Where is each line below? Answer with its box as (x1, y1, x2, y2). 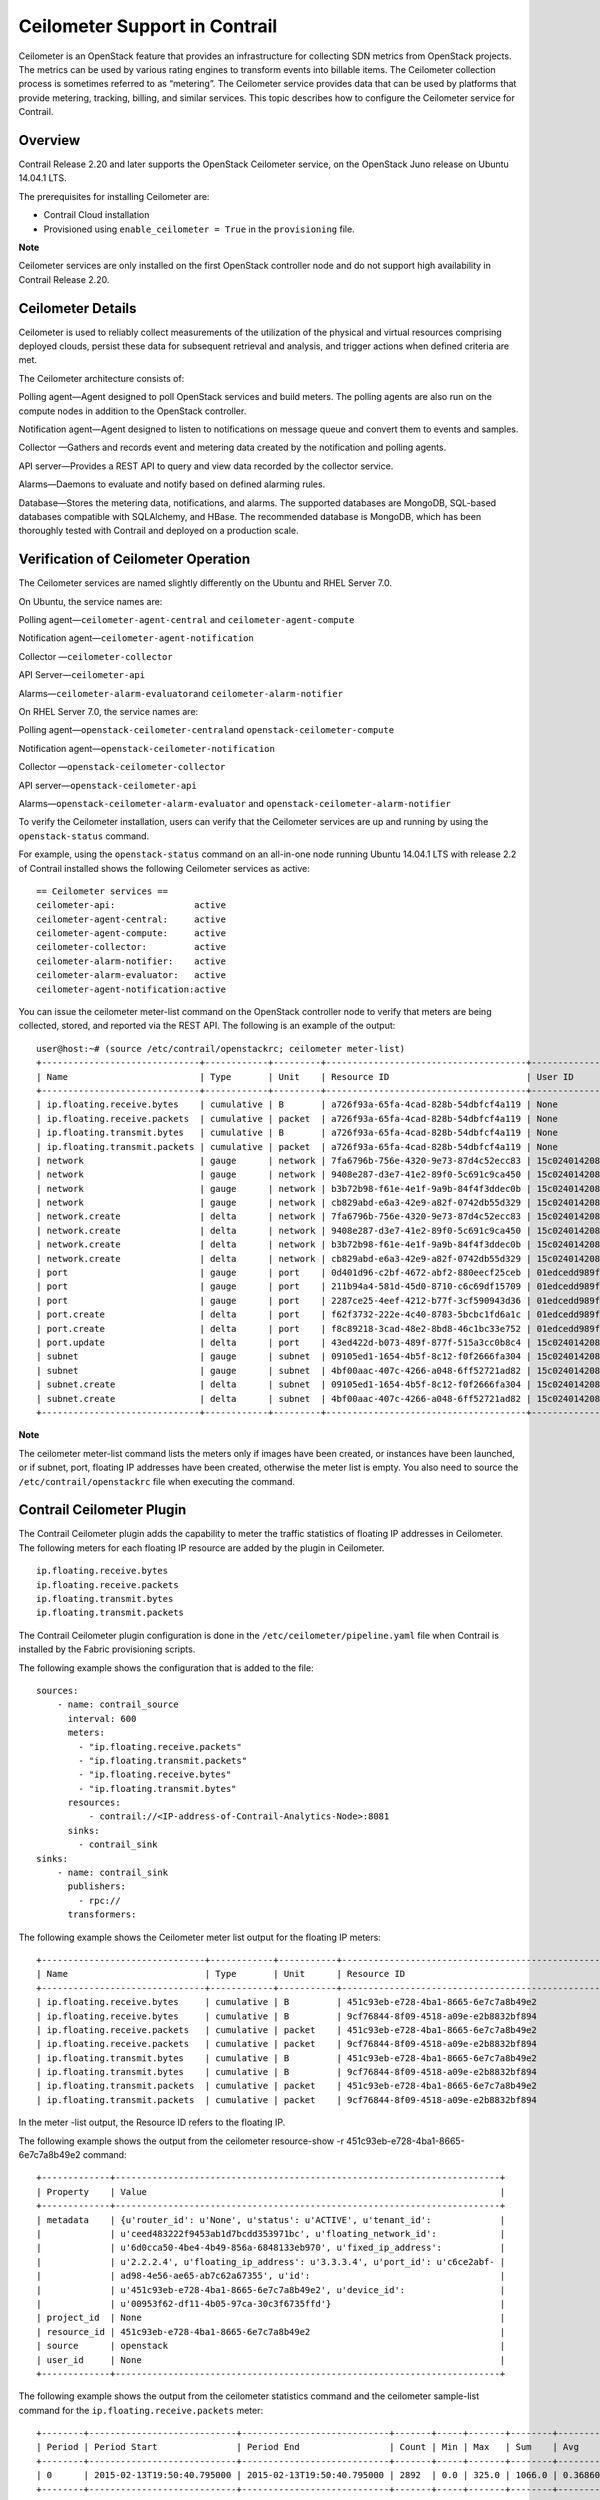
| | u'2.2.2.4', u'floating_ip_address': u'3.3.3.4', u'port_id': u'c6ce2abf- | (36, 2256, 506, 2267)
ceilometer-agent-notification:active (36, 983, 227, 995)
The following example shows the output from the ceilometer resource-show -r (18, 2135, 345, 2147)
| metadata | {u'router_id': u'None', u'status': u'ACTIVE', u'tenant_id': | (36, 2214, 506, 2225)
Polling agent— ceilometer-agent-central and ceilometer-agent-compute (18, 614, 355, 626)
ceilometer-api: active (36, 900, 227, 911)
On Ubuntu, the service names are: (18, 595, 163, 607)
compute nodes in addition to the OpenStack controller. (18, 405, 247, 417)
